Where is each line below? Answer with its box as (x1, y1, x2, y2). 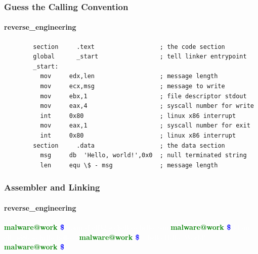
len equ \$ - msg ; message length (40, 161, 218, 169)
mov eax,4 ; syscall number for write (40, 102, 254, 110)
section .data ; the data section (33, 142, 225, 149)
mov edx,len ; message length (40, 73, 218, 80)
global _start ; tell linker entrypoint (33, 53, 247, 60)
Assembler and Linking (4, 181, 100, 194)
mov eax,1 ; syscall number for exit (40, 122, 250, 130)
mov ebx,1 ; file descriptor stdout (40, 92, 247, 100)
